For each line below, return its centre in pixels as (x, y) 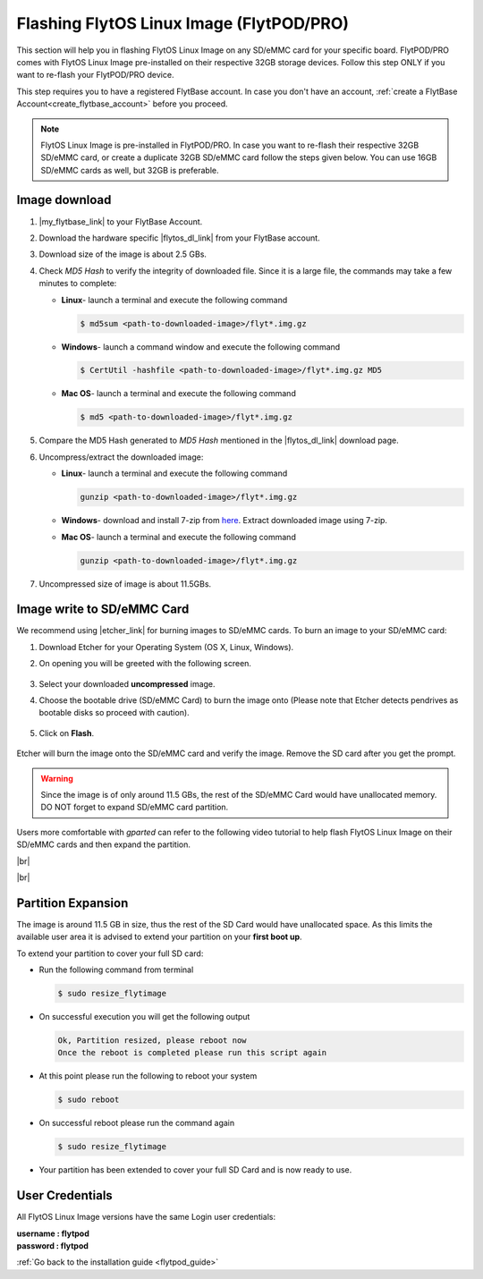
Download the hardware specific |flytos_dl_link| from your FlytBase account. (180, 238)
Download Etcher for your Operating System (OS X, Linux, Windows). (166, 647)
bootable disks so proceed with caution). (114, 713)
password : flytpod (53, 1245)
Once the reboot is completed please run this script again (192, 1053)
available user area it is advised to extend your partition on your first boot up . (160, 937)
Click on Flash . (66, 733)
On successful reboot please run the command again (137, 1123)
